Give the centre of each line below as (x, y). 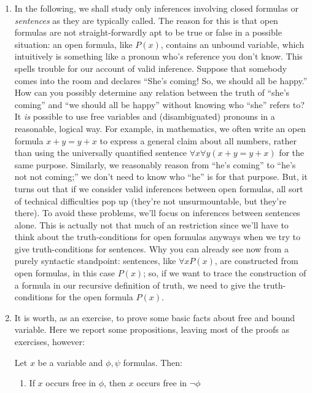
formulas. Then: (153, 362)
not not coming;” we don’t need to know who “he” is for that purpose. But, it (161, 177)
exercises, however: (49, 342)
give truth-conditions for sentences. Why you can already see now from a (151, 248)
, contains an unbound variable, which (232, 44)
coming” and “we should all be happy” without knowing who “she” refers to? (159, 104)
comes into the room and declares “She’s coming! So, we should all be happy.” (161, 80)
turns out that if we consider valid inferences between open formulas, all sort (159, 188)
